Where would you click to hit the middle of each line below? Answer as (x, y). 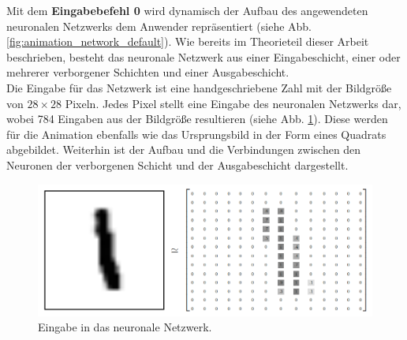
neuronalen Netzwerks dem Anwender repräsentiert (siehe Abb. (159, 26)
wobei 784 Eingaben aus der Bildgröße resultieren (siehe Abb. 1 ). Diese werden (197, 119)
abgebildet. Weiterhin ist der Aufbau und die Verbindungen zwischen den (184, 149)
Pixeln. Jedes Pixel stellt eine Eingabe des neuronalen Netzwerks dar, (233, 103)
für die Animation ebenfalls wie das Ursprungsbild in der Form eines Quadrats (196, 134)
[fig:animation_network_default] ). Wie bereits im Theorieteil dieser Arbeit (188, 41)
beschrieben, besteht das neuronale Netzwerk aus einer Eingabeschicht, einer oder (203, 56)
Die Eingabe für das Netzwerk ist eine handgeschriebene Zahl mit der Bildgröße (199, 87)
